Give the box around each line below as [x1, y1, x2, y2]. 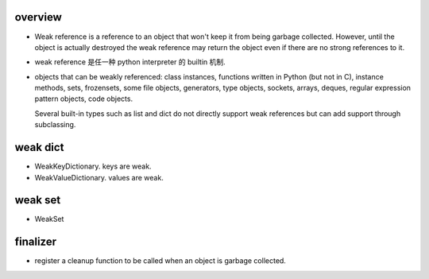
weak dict [14, 141, 64, 154]
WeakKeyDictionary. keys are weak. [34, 161, 152, 171]
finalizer [14, 235, 57, 249]
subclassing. [34, 120, 76, 130]
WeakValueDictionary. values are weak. [34, 172, 164, 182]
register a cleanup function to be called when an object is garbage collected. [34, 256, 286, 265]
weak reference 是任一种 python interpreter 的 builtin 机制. [34, 57, 226, 67]
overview [14, 10, 63, 24]
